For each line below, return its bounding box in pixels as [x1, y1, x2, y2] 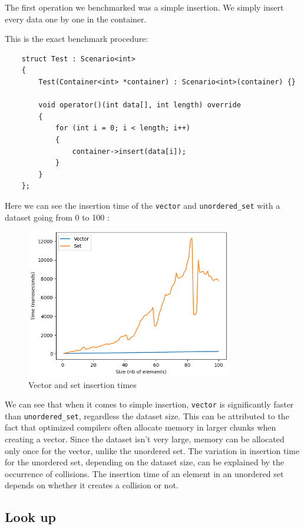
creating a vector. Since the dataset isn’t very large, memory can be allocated [5, 433, 285, 445]
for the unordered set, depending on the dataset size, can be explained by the [5, 456, 285, 468]
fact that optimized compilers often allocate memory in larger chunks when [5, 421, 276, 433]
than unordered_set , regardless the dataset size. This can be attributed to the [5, 409, 289, 422]
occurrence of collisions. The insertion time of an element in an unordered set [5, 467, 284, 479]
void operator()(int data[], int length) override [38, 101, 241, 110]
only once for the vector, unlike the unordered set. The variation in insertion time [5, 444, 300, 456]
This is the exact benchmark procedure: [5, 32, 148, 45]
